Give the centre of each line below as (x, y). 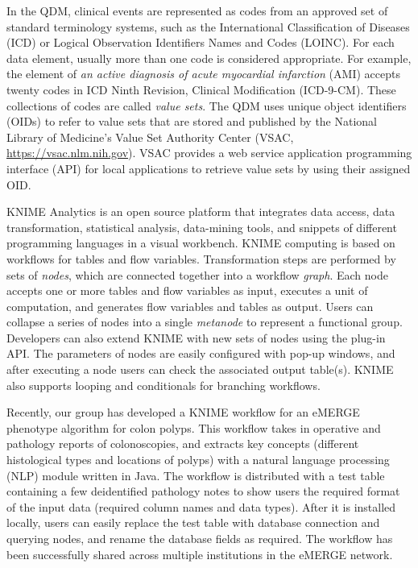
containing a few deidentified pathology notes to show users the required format (203, 491)
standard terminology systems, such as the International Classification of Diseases (208, 26)
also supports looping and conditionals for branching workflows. (163, 385)
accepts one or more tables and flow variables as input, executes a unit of (187, 290)
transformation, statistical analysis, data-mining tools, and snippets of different (202, 227)
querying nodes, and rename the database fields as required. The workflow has (200, 538)
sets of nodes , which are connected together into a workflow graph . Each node (197, 274)
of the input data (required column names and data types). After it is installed (201, 506)
